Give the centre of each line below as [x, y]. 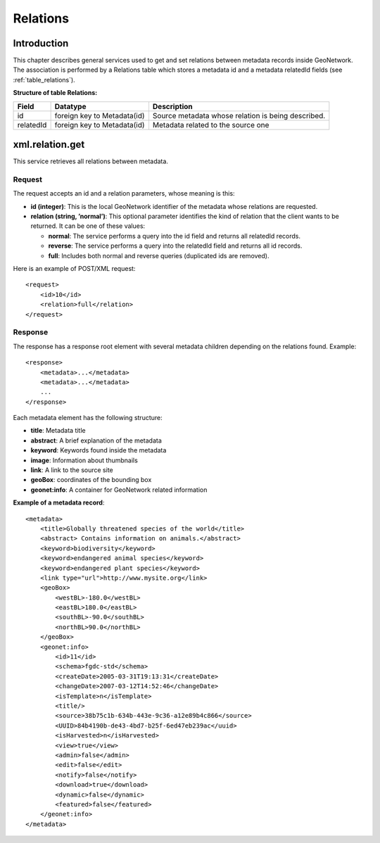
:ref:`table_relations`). [44, 80]
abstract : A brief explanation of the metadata [96, 440]
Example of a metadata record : [59, 502]
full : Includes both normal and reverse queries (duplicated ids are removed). [159, 255]
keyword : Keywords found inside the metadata [99, 450]
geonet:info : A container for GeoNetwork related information [119, 490]
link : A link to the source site [72, 470]
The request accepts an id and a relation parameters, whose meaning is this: [124, 194]
